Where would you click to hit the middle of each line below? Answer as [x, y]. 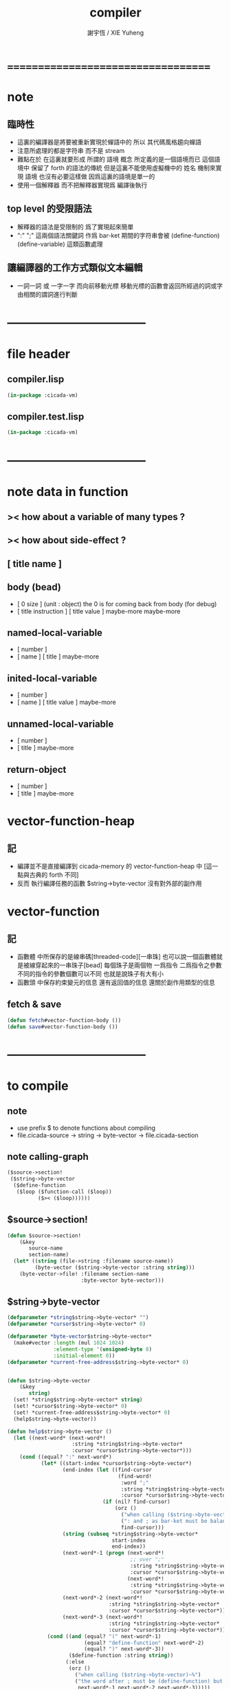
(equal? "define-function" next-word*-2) [144, 1643]
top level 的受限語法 [49, 209]
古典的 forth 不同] [54, 874]
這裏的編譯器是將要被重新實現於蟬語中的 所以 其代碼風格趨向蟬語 [109, 142]
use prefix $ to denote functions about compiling [86, 1128]
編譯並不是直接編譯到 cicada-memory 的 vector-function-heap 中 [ [111, 866]
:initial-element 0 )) [84, 1356]
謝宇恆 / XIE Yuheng [115, 32]
